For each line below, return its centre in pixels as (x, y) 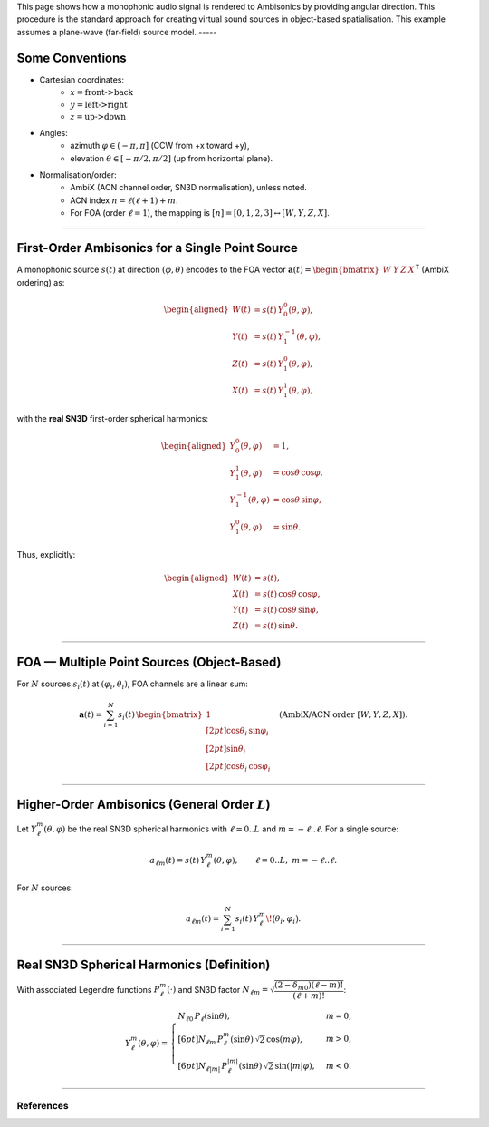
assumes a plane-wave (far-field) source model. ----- (117, 32)
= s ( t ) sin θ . (276, 626)
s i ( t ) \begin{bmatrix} (160, 715)
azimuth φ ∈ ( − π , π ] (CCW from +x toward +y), (160, 146)
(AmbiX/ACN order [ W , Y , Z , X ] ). (344, 714)
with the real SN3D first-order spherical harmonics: (112, 418)
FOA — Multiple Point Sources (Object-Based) (149, 662)
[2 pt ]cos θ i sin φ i (237, 732)
